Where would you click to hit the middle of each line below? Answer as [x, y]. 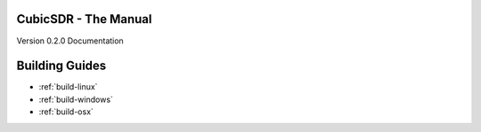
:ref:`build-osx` [66, 112]
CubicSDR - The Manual [84, 19]
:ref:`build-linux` [68, 87]
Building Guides [61, 66]
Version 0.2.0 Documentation [70, 41]
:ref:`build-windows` [76, 99]
